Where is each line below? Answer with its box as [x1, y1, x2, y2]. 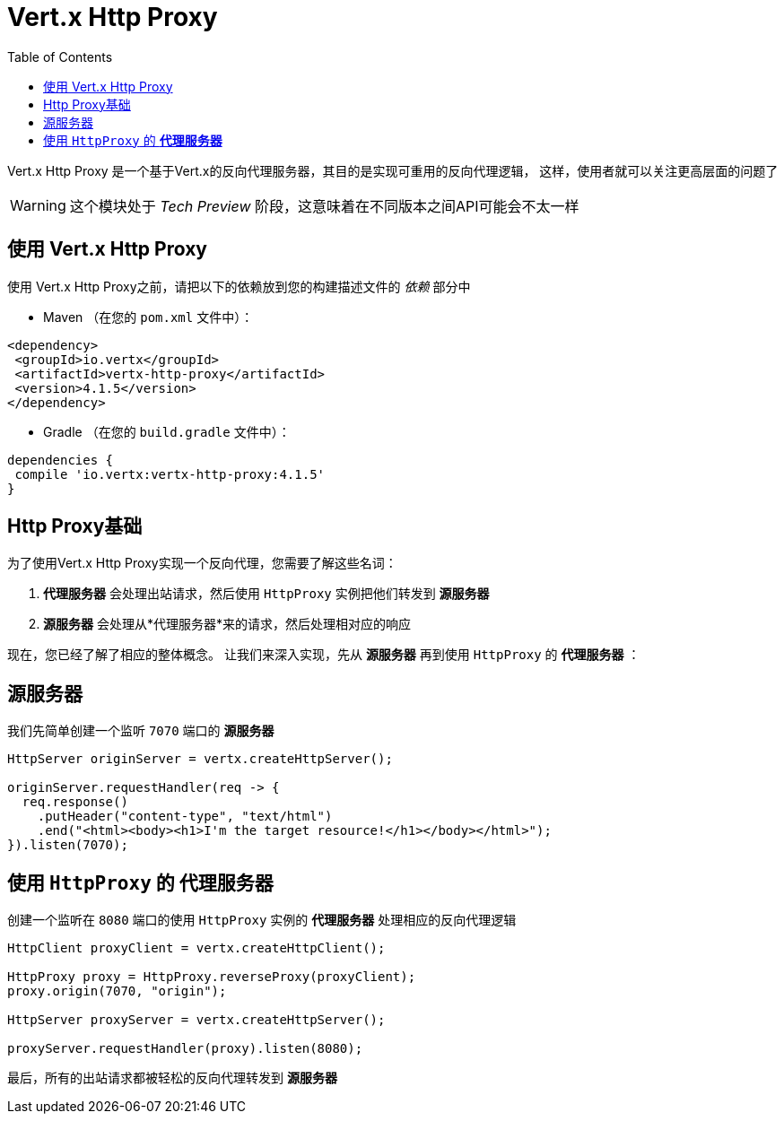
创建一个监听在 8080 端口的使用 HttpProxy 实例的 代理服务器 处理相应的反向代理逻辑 [7, 912, 517, 928]
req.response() [22, 795, 128, 810]
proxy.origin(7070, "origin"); [7, 984, 227, 999]
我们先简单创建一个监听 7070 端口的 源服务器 [7, 723, 274, 739]
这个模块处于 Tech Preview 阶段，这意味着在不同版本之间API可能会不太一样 [69, 196, 579, 215]
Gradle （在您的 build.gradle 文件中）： [43, 423, 291, 439]
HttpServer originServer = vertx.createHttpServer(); [7, 752, 393, 767]
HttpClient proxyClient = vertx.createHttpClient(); [7, 941, 386, 956]
